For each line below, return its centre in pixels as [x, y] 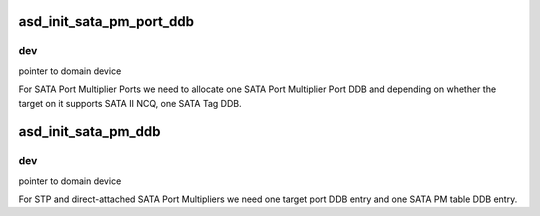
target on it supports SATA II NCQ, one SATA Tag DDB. [130, 103]
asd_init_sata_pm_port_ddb [106, 21]
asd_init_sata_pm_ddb [89, 131]
